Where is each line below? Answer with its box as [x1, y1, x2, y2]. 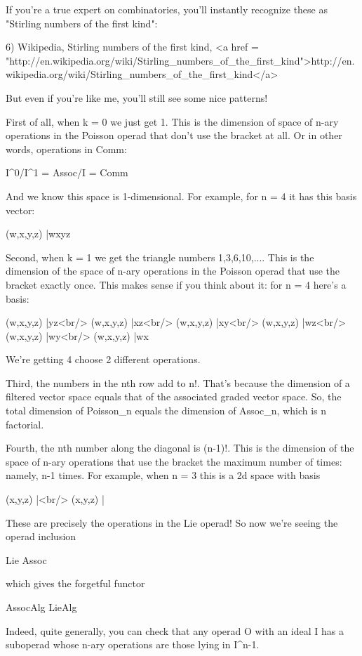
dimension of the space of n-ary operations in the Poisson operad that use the [6, 263, 340, 278]
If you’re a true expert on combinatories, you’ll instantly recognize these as [6, 2, 328, 16]
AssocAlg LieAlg [6, 600, 77, 614]
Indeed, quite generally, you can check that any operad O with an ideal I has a [6, 623, 344, 638]
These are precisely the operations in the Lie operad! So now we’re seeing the [6, 515, 338, 530]
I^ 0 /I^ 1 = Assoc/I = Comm [6, 165, 128, 180]
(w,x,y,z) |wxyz [6, 226, 71, 241]
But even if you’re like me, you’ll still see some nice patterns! [6, 90, 268, 105]
